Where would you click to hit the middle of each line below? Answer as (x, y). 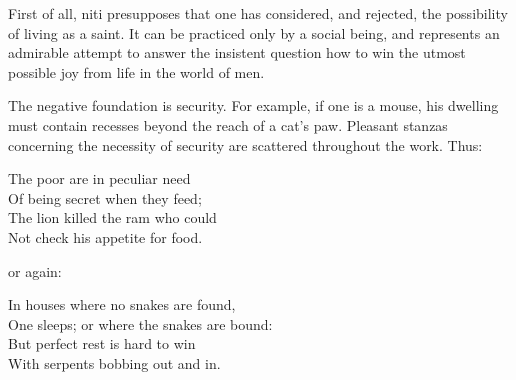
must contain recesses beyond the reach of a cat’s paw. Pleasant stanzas (228, 124)
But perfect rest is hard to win (102, 343)
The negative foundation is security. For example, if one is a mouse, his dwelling (253, 105)
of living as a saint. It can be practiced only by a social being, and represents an (254, 32)
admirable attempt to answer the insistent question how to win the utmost (237, 52)
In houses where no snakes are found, (122, 304)
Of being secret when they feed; (105, 197)
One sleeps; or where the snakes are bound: (140, 323)
